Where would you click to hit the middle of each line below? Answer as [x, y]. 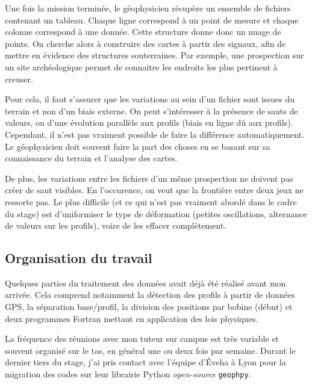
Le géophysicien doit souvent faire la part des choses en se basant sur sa [138, 146]
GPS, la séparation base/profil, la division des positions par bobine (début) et [149, 307]
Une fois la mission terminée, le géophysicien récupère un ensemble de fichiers [148, 8]
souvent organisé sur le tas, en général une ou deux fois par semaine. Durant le [150, 350]
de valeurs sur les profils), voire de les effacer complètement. [116, 225]
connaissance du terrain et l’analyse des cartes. [91, 158]
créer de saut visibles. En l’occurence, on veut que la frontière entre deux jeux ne [154, 190]
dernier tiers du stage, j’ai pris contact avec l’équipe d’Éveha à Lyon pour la [145, 362]
